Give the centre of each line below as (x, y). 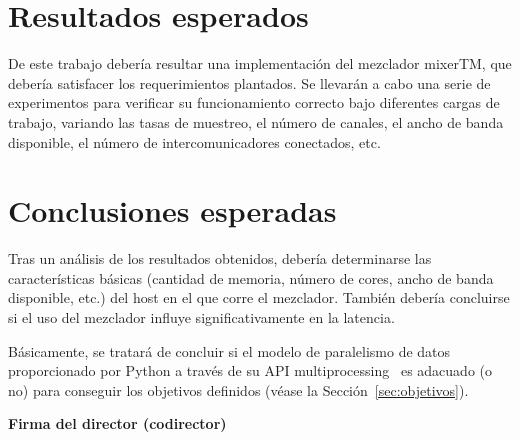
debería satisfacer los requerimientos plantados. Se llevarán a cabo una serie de (249, 82)
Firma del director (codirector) (117, 423)
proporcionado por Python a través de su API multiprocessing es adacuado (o (250, 370)
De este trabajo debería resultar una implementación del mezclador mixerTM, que (260, 63)
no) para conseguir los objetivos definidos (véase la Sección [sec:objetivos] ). (238, 389)
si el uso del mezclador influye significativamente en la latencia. (201, 317)
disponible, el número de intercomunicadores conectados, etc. (194, 141)
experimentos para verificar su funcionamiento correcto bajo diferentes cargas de (254, 102)
